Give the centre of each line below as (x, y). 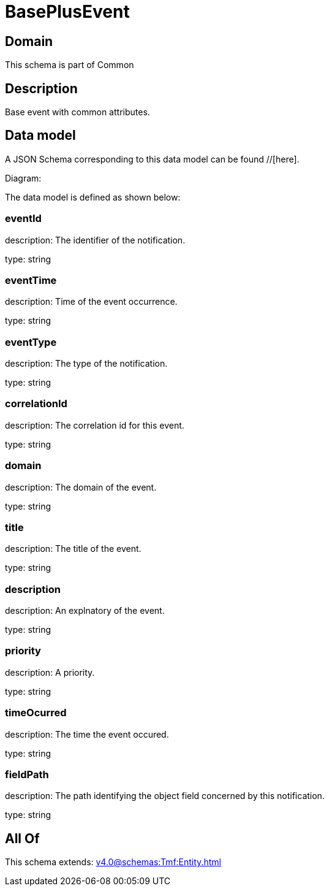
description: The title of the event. (73, 549)
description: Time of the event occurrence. (91, 302)
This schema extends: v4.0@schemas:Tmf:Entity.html (113, 862)
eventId (23, 219)
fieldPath (27, 774)
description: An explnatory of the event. (85, 611)
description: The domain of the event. (81, 487)
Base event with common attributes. (78, 112)
